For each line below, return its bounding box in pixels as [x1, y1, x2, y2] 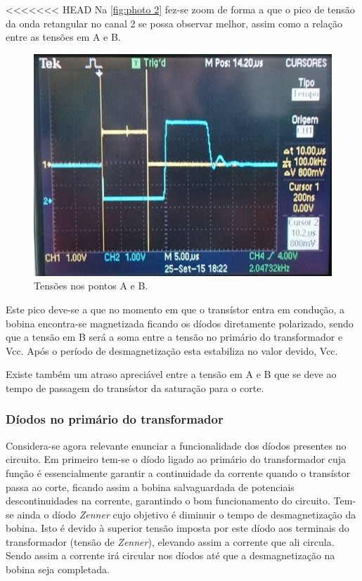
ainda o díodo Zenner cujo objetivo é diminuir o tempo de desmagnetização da [17, 507, 356, 521]
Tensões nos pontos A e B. [34, 278, 148, 293]
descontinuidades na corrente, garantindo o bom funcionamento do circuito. [6, 493, 330, 508]
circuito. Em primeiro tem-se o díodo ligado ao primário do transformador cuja [6, 452, 347, 466]
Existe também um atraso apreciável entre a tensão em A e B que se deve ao [6, 367, 337, 381]
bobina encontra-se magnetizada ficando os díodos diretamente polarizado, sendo [6, 315, 354, 330]
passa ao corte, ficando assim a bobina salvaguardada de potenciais [6, 479, 295, 494]
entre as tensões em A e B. [6, 30, 121, 44]
